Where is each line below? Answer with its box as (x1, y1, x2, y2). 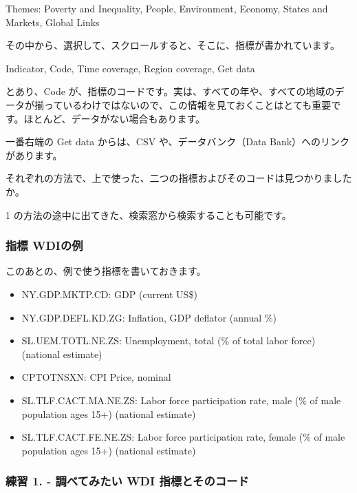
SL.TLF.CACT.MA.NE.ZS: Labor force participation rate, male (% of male (21, 392, 341, 407)
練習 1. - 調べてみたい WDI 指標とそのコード (6, 472, 249, 490)
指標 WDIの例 (6, 237, 83, 254)
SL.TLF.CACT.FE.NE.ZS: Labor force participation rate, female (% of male (21, 430, 345, 444)
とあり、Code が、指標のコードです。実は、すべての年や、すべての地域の (6, 84, 335, 98)
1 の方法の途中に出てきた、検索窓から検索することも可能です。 (6, 207, 292, 222)
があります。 (6, 147, 63, 162)
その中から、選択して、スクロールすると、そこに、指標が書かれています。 (6, 38, 340, 52)
